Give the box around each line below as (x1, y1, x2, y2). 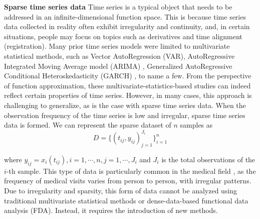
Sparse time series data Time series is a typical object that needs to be (4, 2, 232, 12)
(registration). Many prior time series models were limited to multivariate (4, 41, 230, 51)
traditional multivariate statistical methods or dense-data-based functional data (4, 195, 248, 205)
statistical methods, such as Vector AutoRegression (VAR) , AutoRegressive (4, 50, 235, 61)
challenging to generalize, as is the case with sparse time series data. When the (4, 99, 246, 110)
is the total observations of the (161, 154, 255, 165)
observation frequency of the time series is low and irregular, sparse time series (4, 110, 245, 120)
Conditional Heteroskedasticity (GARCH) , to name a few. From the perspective (4, 70, 251, 81)
